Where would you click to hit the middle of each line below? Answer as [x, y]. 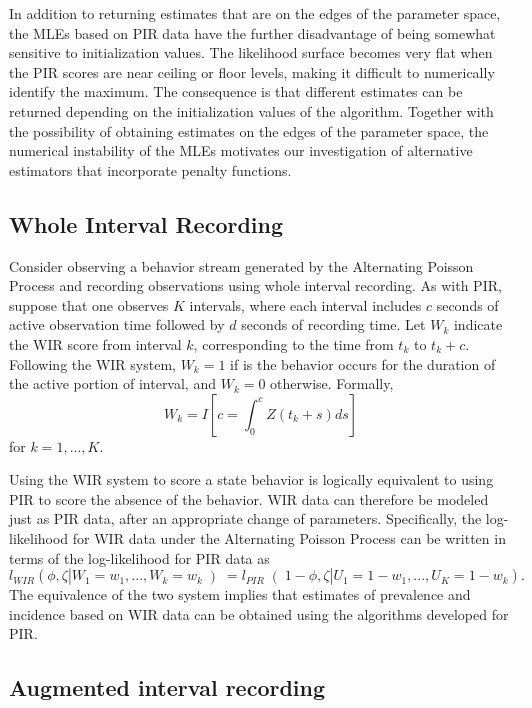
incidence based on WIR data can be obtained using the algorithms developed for [259, 613]
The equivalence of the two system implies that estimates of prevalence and [240, 594]
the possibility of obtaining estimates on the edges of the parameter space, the [249, 130]
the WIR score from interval [95, 343]
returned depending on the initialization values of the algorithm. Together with [251, 110]
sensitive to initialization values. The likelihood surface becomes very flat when [251, 52]
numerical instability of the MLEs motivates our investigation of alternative [241, 150]
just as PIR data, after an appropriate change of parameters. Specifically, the [245, 518]
